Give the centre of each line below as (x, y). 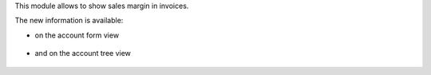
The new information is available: (69, 21)
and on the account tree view (83, 53)
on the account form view (77, 35)
